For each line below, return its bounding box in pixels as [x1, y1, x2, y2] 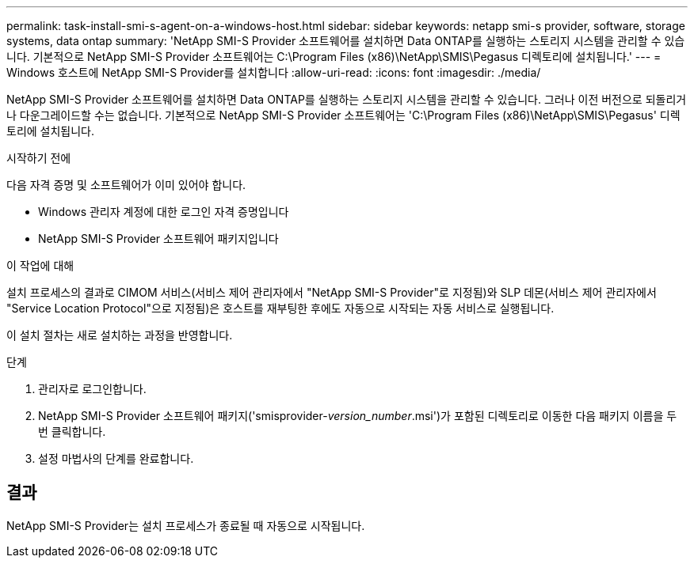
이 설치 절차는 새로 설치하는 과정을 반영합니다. [6, 328, 233, 342]
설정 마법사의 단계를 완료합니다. [38, 452, 194, 465]
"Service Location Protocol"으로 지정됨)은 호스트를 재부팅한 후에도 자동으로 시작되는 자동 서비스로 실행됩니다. [6, 301, 555, 315]
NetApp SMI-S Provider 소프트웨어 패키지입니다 [38, 232, 279, 245]
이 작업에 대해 [6, 259, 74, 272]
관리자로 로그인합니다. [38, 382, 147, 396]
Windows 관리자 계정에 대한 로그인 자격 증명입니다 [38, 205, 289, 218]
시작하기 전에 [6, 151, 71, 165]
